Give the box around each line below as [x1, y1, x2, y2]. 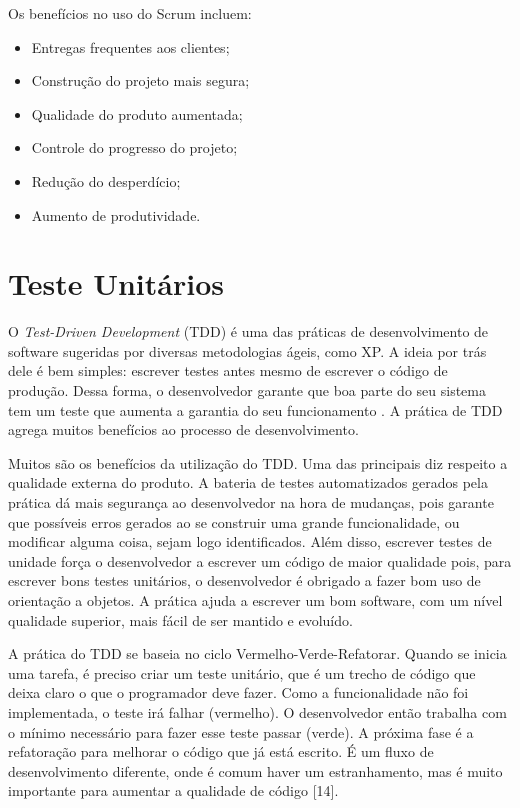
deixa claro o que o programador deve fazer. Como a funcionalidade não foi [8, 682, 469, 703]
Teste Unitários [8, 263, 224, 304]
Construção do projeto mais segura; [31, 70, 250, 91]
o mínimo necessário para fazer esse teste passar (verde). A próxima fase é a [8, 721, 474, 742]
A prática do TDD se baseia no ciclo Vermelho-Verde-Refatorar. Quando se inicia [8, 643, 507, 664]
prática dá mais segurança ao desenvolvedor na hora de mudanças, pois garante [8, 492, 494, 513]
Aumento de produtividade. [31, 204, 201, 225]
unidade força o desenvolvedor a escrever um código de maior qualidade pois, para [8, 550, 512, 571]
